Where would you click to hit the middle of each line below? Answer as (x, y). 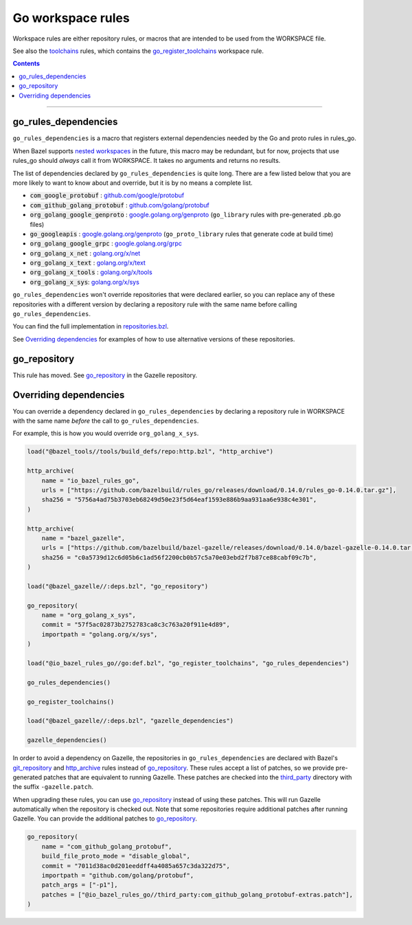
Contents (26, 64)
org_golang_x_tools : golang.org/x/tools (91, 272)
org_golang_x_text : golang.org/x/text (88, 263)
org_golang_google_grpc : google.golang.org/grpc (106, 243)
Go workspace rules (71, 18)
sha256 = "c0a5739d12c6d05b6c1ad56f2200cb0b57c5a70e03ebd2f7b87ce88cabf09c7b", (179, 557)
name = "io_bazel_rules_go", (91, 480)
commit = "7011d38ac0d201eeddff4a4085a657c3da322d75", (136, 866)
